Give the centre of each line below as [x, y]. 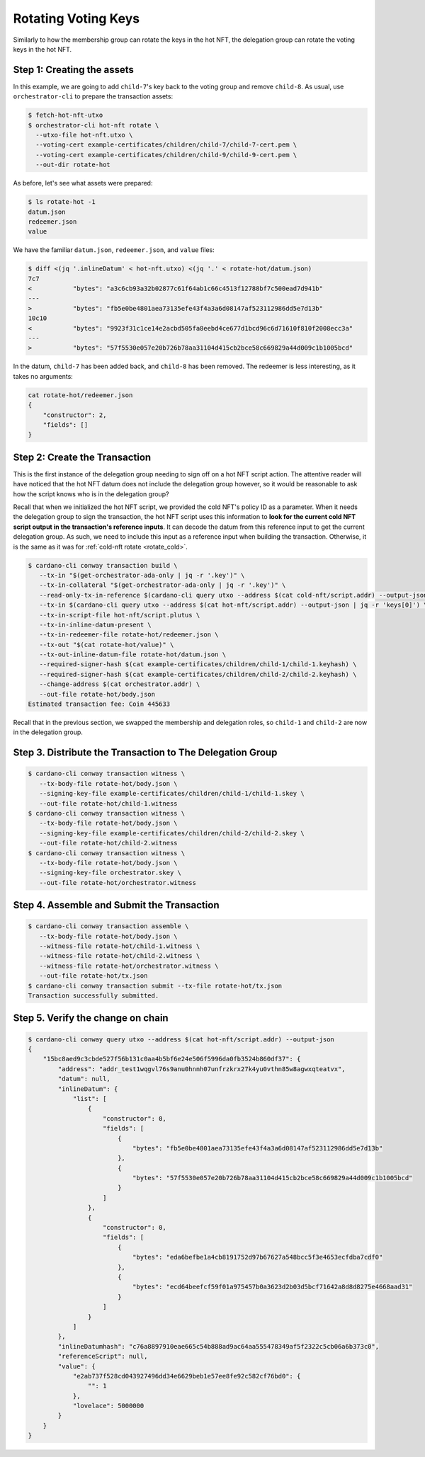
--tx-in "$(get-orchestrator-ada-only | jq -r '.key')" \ [142, 575]
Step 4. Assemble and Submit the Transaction [116, 905]
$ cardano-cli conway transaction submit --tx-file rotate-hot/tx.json [155, 985]
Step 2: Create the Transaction [82, 457]
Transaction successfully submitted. [93, 996]
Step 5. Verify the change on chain [91, 1018]
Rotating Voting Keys [76, 18]
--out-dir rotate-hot [73, 165]
